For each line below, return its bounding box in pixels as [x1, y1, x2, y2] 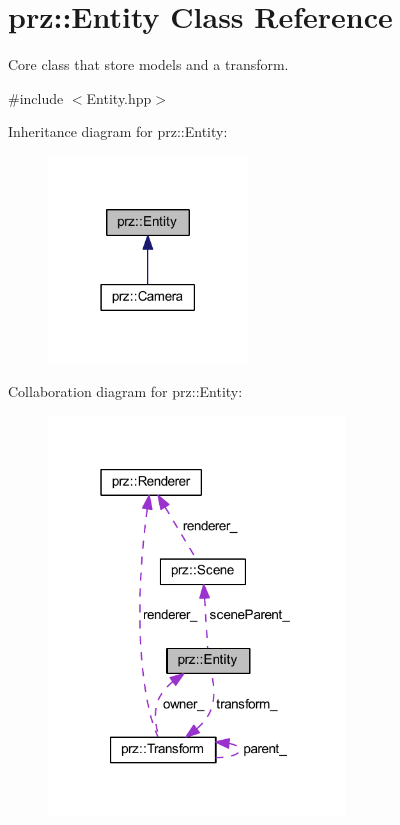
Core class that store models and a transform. [8, 54, 289, 75]
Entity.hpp [86, 87, 152, 108]
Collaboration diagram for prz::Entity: [8, 381, 243, 402]
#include [8, 87, 64, 108]
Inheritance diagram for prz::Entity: [8, 121, 228, 142]
